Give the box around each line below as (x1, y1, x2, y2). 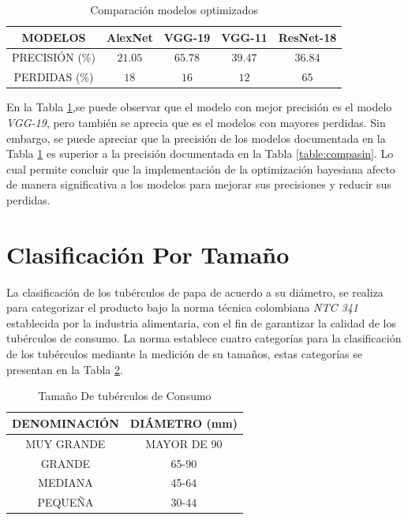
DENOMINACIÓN (12, 414, 119, 431)
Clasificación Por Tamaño (6, 238, 290, 270)
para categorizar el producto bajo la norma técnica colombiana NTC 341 (6, 299, 359, 316)
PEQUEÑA (37, 494, 94, 511)
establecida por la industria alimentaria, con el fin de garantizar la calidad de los (6, 314, 396, 331)
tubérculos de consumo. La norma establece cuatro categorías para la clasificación (6, 330, 402, 346)
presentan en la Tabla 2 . (6, 361, 123, 377)
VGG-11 (221, 28, 268, 45)
